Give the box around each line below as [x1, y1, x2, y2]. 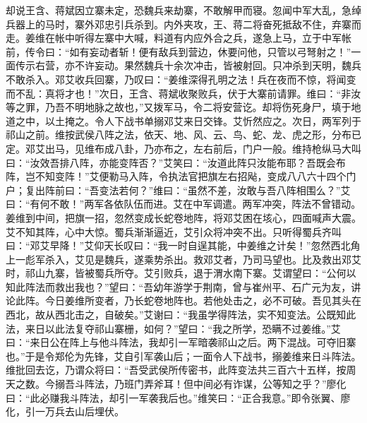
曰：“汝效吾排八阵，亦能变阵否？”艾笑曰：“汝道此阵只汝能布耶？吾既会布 [6, 155, 346, 169]
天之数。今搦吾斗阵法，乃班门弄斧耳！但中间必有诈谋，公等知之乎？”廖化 [6, 376, 347, 391]
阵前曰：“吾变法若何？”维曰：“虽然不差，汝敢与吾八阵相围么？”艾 [44, 182, 351, 197]
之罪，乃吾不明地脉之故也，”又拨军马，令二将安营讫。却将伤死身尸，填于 [15, 100, 351, 114]
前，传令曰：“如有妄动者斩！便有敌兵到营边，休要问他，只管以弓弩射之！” [6, 44, 351, 59]
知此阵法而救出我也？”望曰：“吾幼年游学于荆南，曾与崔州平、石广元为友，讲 [6, 279, 361, 294]
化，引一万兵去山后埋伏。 [6, 404, 124, 419]
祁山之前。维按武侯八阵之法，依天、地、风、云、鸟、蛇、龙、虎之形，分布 [6, 127, 351, 142]
